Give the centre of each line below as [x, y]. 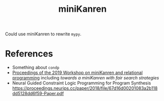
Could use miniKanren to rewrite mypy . [43, 34]
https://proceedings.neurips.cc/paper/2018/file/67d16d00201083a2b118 [85, 88]
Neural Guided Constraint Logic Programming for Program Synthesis [82, 83]
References [29, 54]
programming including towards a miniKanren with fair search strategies [86, 78]
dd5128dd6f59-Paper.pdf [38, 94]
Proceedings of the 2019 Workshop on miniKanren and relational [77, 73]
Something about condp [36, 68]
